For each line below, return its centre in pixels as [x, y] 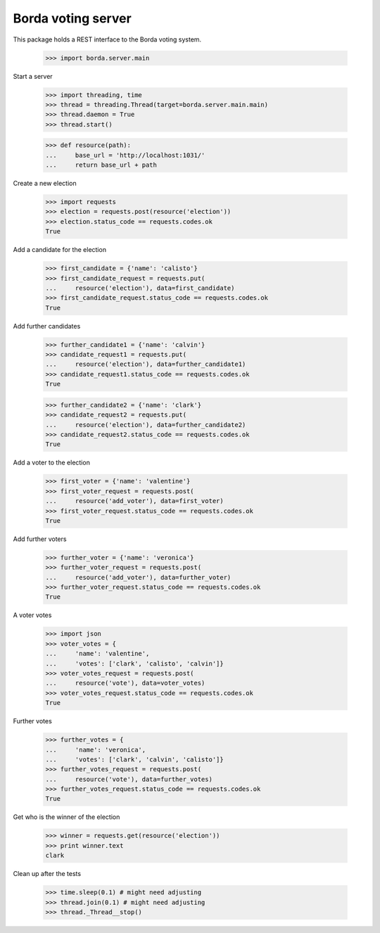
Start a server [33, 76]
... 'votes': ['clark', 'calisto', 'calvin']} [135, 664]
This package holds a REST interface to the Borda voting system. [107, 39]
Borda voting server [72, 18]
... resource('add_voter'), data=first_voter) [135, 501]
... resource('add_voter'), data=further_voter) [138, 577]
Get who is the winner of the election [66, 817]
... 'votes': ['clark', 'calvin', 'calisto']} [135, 759]
